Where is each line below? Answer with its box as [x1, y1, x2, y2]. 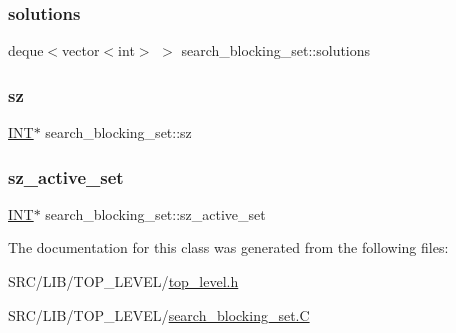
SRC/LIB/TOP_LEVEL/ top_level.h [8, 271, 239, 292]
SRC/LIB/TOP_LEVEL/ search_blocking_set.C [8, 304, 310, 325]
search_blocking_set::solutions [181, 40, 371, 61]
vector [62, 40, 100, 61]
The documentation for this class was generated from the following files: [8, 237, 449, 258]
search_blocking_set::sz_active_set [45, 203, 266, 224]
